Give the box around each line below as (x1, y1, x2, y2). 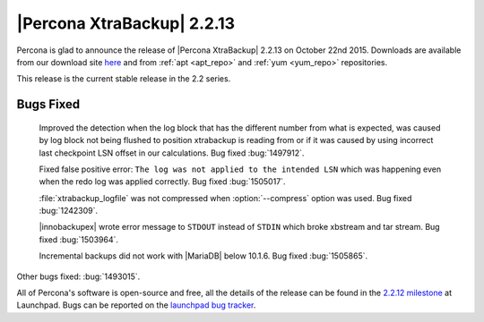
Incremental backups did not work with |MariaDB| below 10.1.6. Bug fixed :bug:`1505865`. (39, 250, 367, 261)
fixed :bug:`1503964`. (39, 233, 119, 245)
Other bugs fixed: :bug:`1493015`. (16, 271, 141, 282)
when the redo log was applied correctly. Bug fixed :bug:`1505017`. (39, 176, 286, 187)
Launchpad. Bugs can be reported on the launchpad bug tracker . (16, 300, 256, 310)
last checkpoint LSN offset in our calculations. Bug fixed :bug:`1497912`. (39, 148, 305, 158)
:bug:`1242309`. (39, 206, 99, 216)
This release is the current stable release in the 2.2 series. (16, 73, 231, 84)
